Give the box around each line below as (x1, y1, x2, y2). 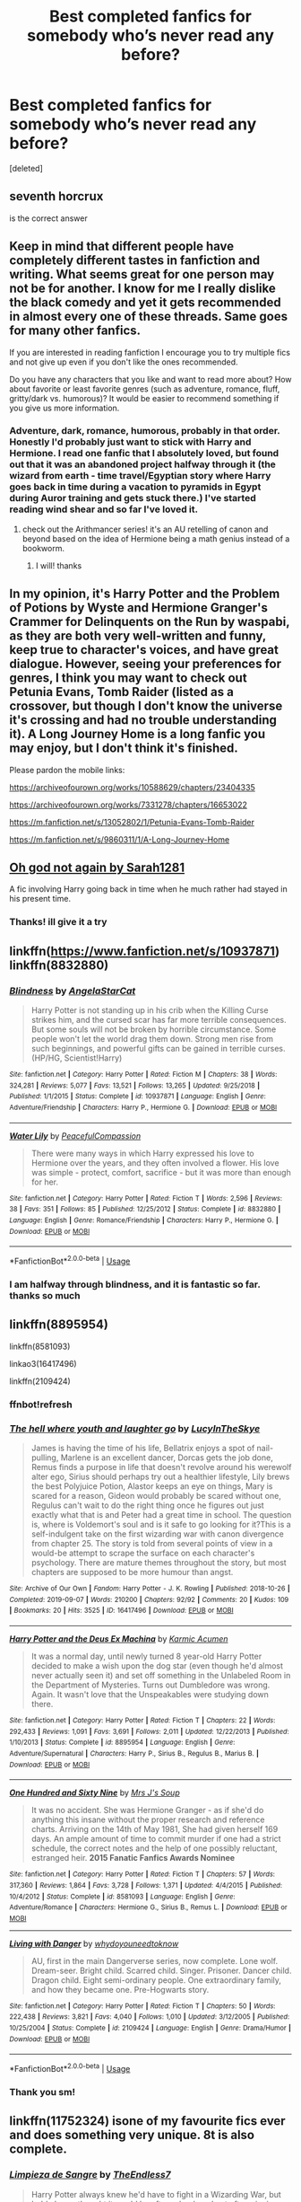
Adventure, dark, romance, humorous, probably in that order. (9, 425, 280, 437)
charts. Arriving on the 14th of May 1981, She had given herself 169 (30, 1824, 279, 1835)
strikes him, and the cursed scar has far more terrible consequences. (30, 1015, 287, 1026)
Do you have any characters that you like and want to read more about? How (9, 374, 292, 384)
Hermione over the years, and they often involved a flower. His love (30, 1157, 279, 1168)
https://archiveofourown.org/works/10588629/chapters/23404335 (9, 781, 255, 792)
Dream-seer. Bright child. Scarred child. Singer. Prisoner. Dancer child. (30, 1965, 292, 1976)
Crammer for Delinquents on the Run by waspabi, (9, 614, 290, 630)
